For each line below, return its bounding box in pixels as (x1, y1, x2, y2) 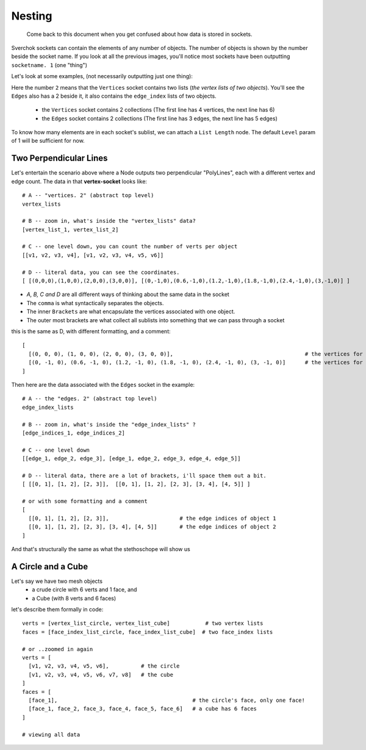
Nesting (11, 9, 52, 23)
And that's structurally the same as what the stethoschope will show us (11, 545, 190, 552)
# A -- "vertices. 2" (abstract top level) (22, 192, 154, 199)
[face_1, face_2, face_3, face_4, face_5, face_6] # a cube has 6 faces (28, 705, 257, 712)
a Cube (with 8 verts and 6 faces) (32, 594, 117, 602)
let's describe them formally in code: (11, 606, 104, 613)
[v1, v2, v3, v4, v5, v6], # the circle (28, 663, 180, 669)
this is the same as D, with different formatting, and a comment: (11, 328, 171, 335)
